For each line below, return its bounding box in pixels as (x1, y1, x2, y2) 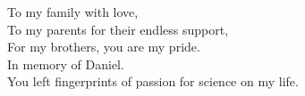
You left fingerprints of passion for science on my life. (7, 72, 299, 91)
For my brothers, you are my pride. (7, 37, 200, 56)
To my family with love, (7, 3, 139, 20)
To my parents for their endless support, (7, 20, 229, 38)
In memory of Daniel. (7, 54, 124, 73)
